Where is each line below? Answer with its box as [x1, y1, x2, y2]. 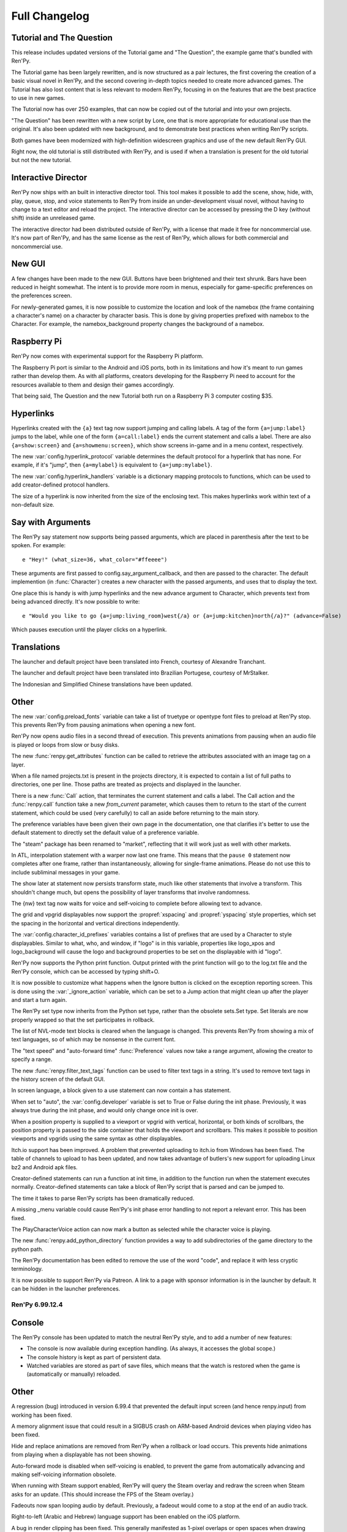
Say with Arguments [11, 517, 91, 527]
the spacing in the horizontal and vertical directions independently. [11, 919, 180, 927]
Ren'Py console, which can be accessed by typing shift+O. [11, 968, 160, 975]
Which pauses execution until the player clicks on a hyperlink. [11, 626, 168, 633]
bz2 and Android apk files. [11, 1163, 78, 1170]
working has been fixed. [11, 1411, 73, 1419]
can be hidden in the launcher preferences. [11, 1285, 121, 1292]
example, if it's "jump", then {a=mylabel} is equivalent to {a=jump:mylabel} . [11, 461, 212, 469]
